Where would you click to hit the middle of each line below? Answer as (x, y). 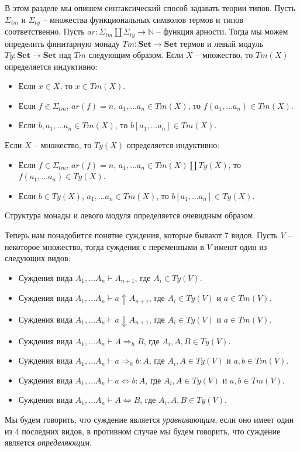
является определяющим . (48, 442)
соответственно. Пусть (45, 31)
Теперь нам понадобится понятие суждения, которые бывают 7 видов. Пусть (141, 235)
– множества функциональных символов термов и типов (143, 19)
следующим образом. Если (136, 55)
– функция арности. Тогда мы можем (222, 31)
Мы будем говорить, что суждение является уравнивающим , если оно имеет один (149, 420)
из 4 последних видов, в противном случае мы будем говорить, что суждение (143, 431)
